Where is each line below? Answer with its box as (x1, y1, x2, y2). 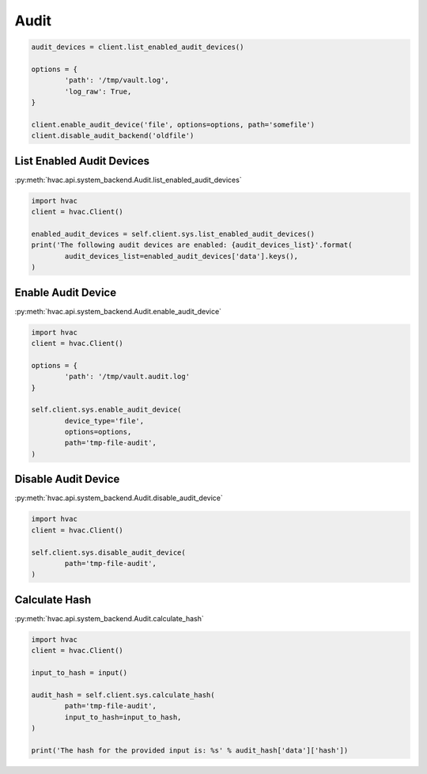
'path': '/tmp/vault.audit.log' (64, 372, 190, 381)
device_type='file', (64, 416, 145, 425)
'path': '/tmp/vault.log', (64, 76, 169, 85)
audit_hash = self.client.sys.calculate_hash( (31, 690, 215, 700)
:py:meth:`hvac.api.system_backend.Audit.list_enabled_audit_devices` (14, 175, 242, 184)
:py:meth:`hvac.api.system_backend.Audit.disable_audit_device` (14, 493, 223, 503)
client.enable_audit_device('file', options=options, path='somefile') (31, 120, 316, 129)
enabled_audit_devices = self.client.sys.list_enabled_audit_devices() (31, 230, 316, 238)
